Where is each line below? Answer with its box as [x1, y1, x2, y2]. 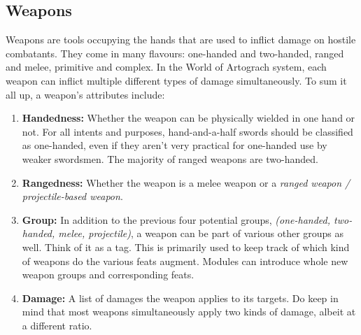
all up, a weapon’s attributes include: [6, 87, 165, 101]
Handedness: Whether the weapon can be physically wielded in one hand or [22, 111, 355, 125]
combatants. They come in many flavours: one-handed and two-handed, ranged [6, 45, 344, 60]
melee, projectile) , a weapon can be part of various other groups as [58, 226, 344, 241]
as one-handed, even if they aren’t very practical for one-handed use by [22, 138, 327, 152]
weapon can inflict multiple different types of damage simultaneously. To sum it [6, 73, 347, 87]
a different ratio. [22, 318, 92, 332]
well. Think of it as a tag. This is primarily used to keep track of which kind [22, 239, 350, 254]
